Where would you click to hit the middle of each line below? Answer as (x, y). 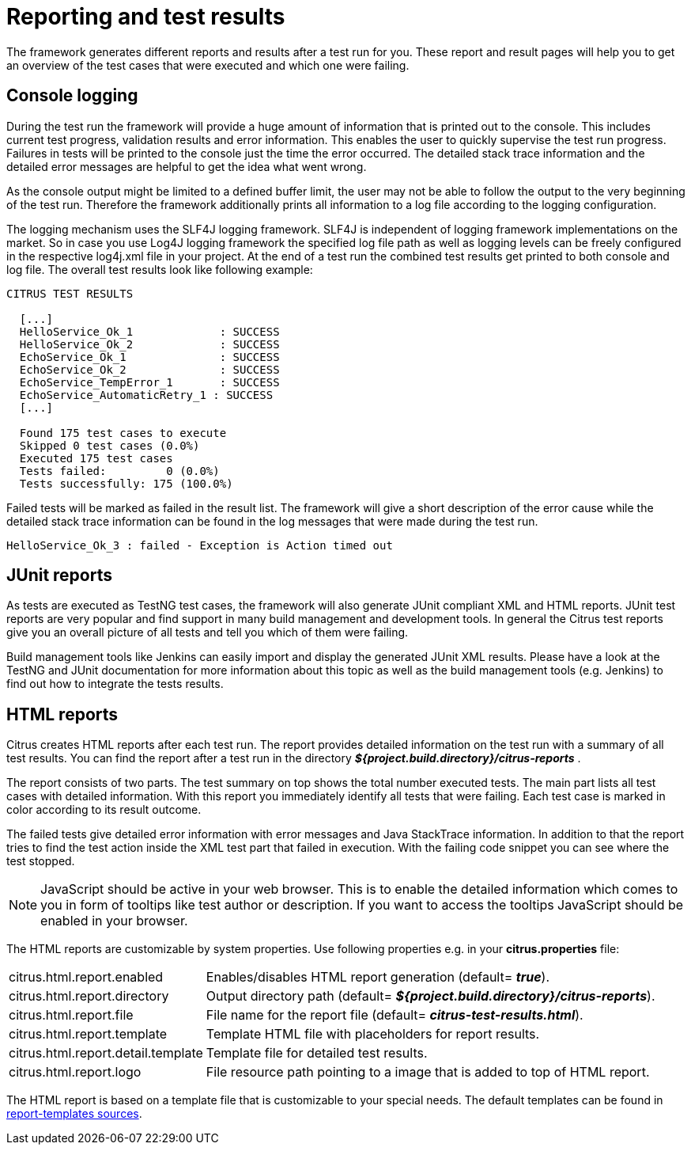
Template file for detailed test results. (317, 1053)
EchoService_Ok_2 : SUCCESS (149, 369)
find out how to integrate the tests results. (115, 684)
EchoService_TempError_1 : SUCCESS (149, 382)
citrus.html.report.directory (89, 996)
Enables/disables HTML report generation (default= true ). (378, 977)
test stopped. (41, 861)
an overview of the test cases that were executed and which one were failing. (208, 65)
